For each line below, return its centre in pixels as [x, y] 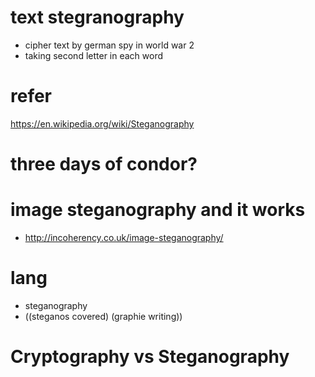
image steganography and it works [158, 210]
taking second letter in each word [94, 55]
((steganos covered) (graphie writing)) [103, 316]
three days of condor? [104, 164]
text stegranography [97, 17]
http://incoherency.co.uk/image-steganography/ [124, 237]
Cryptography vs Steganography [150, 357]
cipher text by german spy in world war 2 [109, 45]
